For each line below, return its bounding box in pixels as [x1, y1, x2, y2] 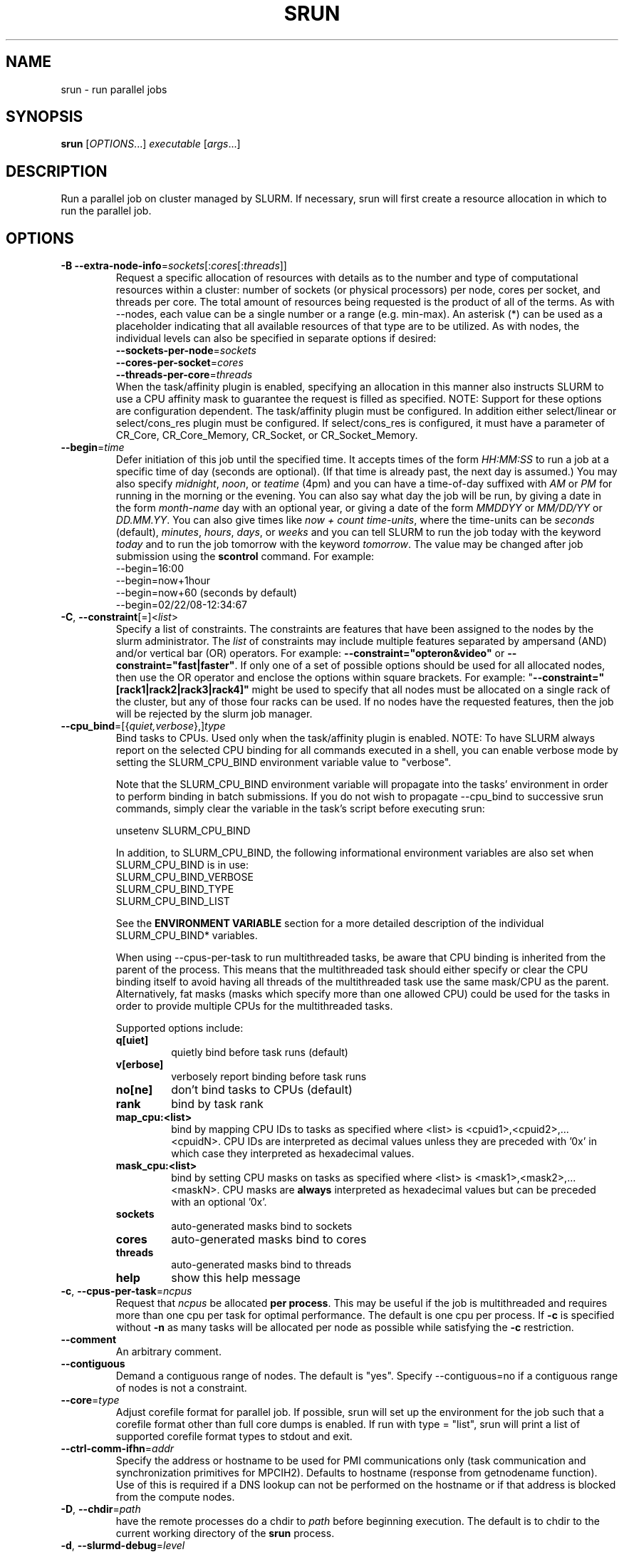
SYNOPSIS [6, 108, 83, 126]
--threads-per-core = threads [115, 368, 253, 381]
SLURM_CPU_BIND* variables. [115, 929, 258, 942]
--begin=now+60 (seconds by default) [115, 586, 297, 599]
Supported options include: [115, 1022, 244, 1035]
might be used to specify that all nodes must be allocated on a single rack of [251, 683, 610, 696]
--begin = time [61, 441, 125, 454]
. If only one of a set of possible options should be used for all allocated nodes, [234, 659, 605, 672]
